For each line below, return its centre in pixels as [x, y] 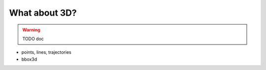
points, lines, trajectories [46, 52]
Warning [31, 30]
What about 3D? [43, 13]
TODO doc [33, 39]
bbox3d [29, 59]
